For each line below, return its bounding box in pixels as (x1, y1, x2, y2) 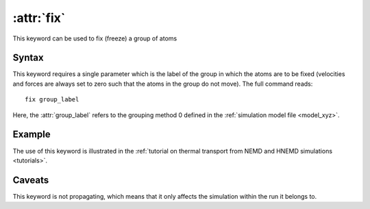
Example (12, 129, 51, 140)
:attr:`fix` (12, 10, 66, 25)
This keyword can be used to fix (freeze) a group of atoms (12, 34, 177, 42)
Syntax (12, 52, 44, 64)
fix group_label (25, 96, 79, 103)
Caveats (12, 174, 49, 186)
